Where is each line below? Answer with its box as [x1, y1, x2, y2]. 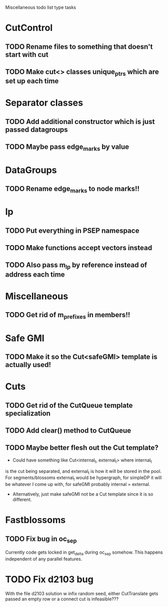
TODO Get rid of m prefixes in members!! [5, 311, 131, 321]
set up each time [5, 77, 59, 85]
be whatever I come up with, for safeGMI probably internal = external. [5, 481, 151, 488]
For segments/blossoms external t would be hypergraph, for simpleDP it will [5, 475, 162, 482]
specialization [5, 409, 51, 417]
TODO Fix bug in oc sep [5, 534, 77, 544]
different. [12, 497, 32, 503]
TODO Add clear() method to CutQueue [5, 426, 132, 435]
